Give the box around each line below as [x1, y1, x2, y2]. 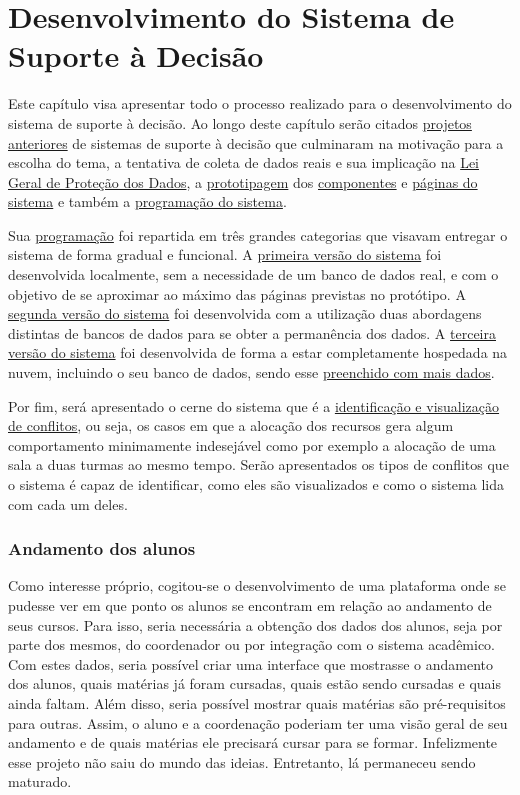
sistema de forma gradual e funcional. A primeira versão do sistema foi [8, 244, 442, 265]
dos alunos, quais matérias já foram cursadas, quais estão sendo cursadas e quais [8, 673, 501, 694]
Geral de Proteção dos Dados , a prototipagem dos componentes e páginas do [8, 171, 478, 192]
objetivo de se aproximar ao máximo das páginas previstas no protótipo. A [8, 283, 466, 304]
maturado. [8, 771, 72, 792]
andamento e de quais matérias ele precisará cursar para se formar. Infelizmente [8, 732, 498, 753]
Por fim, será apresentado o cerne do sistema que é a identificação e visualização [8, 395, 500, 416]
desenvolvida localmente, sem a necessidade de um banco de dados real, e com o [8, 264, 499, 285]
